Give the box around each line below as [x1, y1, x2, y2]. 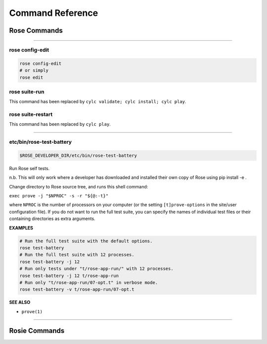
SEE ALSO [9, 299, 31, 305]
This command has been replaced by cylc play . [9, 121, 111, 127]
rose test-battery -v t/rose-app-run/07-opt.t [19, 287, 134, 292]
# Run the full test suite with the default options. [19, 238, 153, 244]
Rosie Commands [9, 326, 65, 335]
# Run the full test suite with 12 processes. [19, 252, 134, 258]
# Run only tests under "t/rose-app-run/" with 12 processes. [19, 266, 174, 272]
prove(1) [21, 309, 43, 314]
